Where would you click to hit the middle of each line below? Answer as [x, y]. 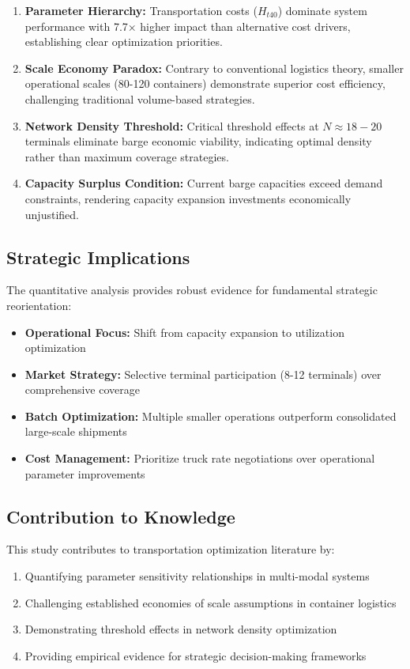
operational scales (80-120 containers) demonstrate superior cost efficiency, [205, 83]
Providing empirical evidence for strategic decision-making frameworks [196, 655]
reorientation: [39, 305]
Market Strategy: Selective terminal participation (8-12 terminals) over [203, 374]
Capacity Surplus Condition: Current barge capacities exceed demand [204, 183]
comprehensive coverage [82, 389]
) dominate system [322, 10]
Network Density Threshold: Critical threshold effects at [172, 125]
